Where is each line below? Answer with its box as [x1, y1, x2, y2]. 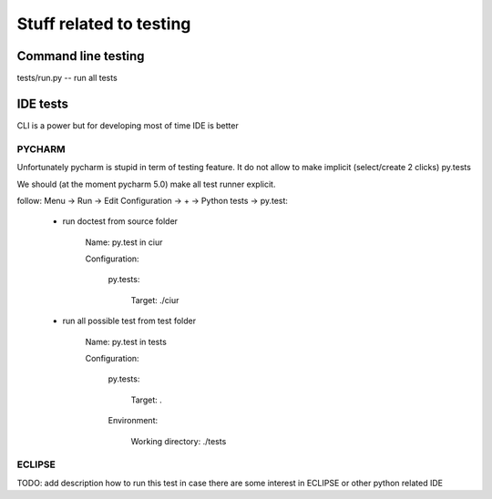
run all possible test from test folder [62, 315, 196, 327]
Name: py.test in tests [85, 336, 168, 347]
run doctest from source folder [62, 216, 178, 227]
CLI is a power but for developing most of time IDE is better [16, 119, 239, 131]
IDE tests [16, 96, 68, 111]
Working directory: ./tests [130, 435, 227, 446]
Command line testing [16, 48, 145, 64]
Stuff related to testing [16, 14, 191, 34]
